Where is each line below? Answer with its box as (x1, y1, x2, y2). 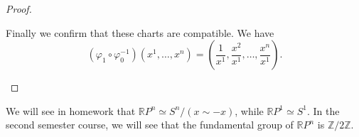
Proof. (6, 1, 32, 16)
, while (235, 103, 264, 118)
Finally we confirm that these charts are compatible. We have (6, 25, 274, 40)
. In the (306, 103, 340, 118)
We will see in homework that (6, 103, 136, 118)
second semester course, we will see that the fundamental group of (6, 117, 294, 132)
